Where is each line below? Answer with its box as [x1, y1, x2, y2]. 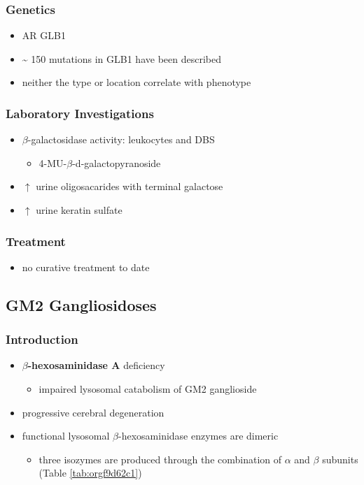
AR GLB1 [22, 28, 66, 43]
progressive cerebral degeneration [22, 405, 164, 419]
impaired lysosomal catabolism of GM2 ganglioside [38, 382, 257, 396]
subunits [322, 451, 358, 466]
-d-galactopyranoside [72, 155, 161, 170]
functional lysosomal [22, 428, 110, 443]
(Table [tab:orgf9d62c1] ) [38, 465, 142, 480]
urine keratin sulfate [36, 203, 122, 217]
